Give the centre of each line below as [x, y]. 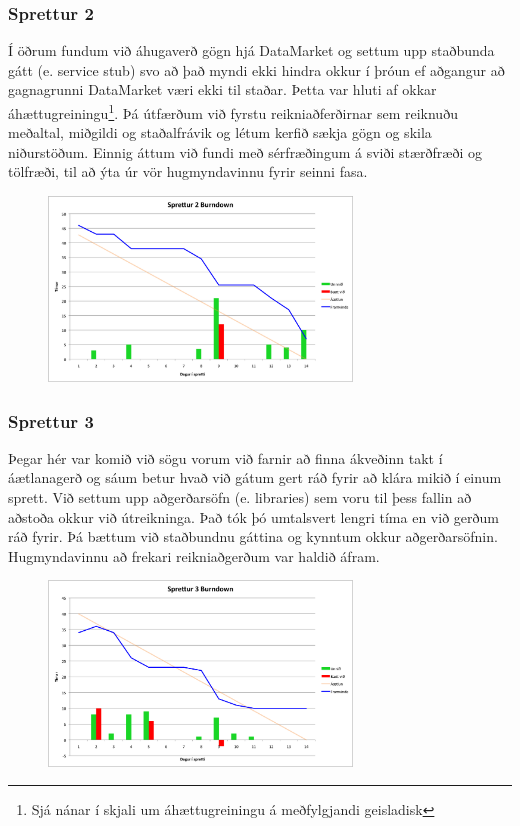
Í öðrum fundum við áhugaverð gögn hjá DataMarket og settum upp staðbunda [251, 50]
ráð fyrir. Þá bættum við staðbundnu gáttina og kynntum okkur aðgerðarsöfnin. [253, 536]
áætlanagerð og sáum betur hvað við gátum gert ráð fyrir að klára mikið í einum [255, 477]
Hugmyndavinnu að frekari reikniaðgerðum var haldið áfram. [194, 555]
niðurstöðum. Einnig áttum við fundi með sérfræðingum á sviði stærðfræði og [245, 151]
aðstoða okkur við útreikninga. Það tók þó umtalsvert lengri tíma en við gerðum [253, 516]
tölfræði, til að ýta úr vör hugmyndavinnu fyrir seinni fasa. [188, 171]
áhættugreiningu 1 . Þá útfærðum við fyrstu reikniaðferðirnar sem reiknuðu [233, 111]
